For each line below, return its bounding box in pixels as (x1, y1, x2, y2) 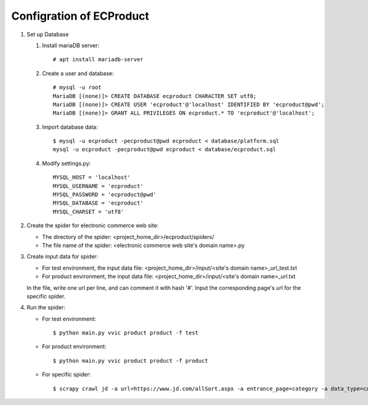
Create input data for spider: (26, 253, 98, 260)
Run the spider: (26, 304, 66, 311)
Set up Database (26, 31, 69, 38)
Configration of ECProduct (11, 9, 150, 23)
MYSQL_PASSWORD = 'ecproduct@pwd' (53, 191, 156, 199)
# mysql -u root (53, 84, 102, 91)
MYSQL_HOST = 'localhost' (53, 174, 131, 181)
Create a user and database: (42, 69, 114, 77)
